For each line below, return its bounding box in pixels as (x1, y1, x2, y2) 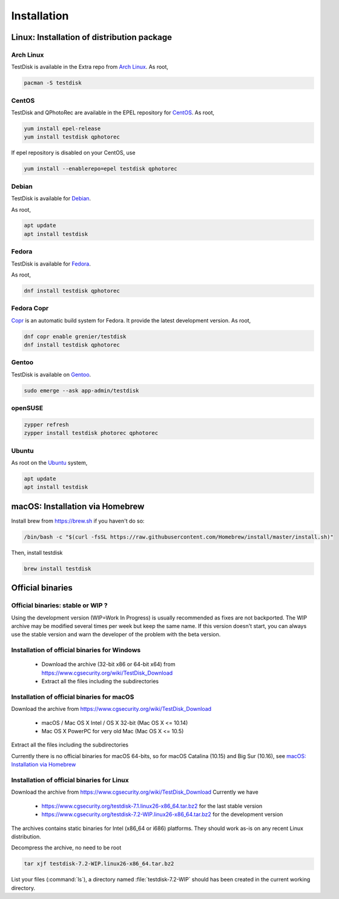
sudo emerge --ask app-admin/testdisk (24, 387, 139, 394)
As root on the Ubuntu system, (11, 459, 88, 466)
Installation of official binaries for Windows (11, 646, 141, 655)
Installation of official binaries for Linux (11, 776, 130, 785)
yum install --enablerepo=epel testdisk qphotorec (24, 165, 178, 172)
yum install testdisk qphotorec (24, 134, 120, 140)
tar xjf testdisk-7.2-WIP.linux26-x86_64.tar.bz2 (24, 860, 174, 868)
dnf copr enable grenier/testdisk (24, 333, 127, 340)
